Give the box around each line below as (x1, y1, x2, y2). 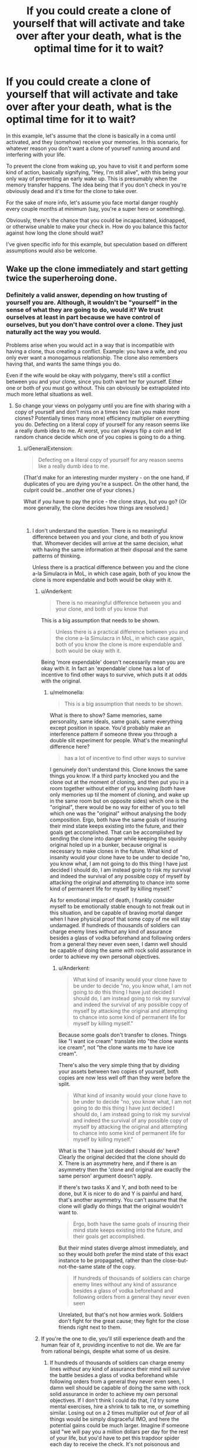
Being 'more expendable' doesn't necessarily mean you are (41, 658, 185, 666)
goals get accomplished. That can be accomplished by (49, 829, 183, 836)
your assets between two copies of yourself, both (58, 1068, 179, 1075)
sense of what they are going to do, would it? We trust (6, 306, 163, 314)
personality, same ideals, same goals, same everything (49, 718, 183, 725)
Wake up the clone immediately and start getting (6, 264, 188, 274)
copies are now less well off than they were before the (58, 1074, 190, 1081)
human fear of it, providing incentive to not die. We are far (41, 1341, 181, 1348)
